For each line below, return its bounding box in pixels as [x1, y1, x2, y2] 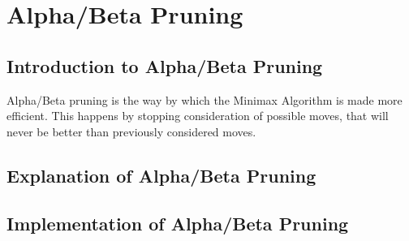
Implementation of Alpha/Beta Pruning [6, 210, 349, 235]
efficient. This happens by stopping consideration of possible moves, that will [6, 107, 389, 124]
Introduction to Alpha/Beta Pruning [6, 53, 323, 78]
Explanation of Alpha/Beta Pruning [6, 162, 316, 187]
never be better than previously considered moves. [6, 123, 256, 140]
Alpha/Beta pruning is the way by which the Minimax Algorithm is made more [6, 91, 403, 108]
